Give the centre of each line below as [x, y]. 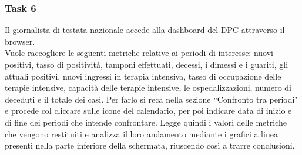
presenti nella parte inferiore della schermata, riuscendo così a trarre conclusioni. [150, 145]
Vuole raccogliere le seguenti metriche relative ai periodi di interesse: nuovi [139, 53]
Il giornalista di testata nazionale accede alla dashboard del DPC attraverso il [145, 30]
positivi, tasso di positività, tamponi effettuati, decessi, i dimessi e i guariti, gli [147, 64]
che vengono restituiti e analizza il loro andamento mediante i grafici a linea [141, 133]
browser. [20, 41]
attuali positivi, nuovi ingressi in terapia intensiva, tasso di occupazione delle [143, 76]
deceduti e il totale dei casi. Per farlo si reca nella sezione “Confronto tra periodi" [151, 99]
